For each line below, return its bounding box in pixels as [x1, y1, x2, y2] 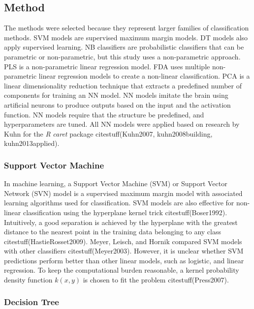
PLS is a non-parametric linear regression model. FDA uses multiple [4, 61, 210, 71]
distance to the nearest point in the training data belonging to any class [4, 226, 222, 237]
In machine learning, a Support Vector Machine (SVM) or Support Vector [4, 178, 227, 189]
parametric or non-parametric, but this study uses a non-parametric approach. [4, 51, 241, 61]
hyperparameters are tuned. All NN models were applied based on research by [4, 119, 240, 129]
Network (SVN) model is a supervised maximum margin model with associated [4, 188, 243, 198]
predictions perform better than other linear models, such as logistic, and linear [4, 255, 244, 265]
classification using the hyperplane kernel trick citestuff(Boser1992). [23, 207, 227, 217]
